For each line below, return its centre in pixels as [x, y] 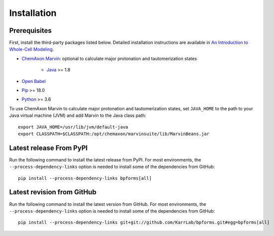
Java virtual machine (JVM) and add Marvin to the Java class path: [78, 116]
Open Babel [34, 81]
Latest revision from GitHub [53, 192]
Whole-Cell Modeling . [32, 49]
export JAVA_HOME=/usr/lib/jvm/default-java [73, 127]
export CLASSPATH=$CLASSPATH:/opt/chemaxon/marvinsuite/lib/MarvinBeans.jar [114, 134]
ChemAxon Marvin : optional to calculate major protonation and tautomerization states [109, 58]
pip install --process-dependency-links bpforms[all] [85, 178]
